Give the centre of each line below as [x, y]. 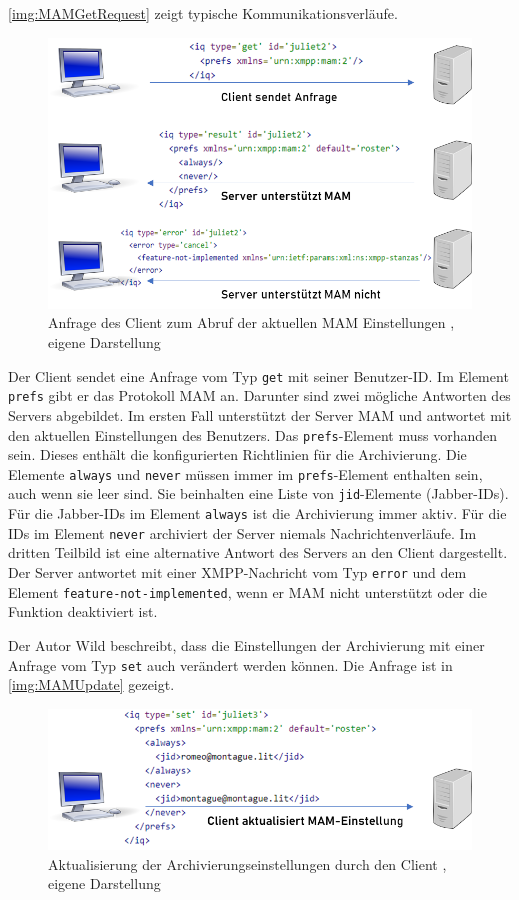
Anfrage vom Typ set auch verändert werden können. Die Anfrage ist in [230, 664]
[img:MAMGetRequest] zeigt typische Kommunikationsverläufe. [203, 13]
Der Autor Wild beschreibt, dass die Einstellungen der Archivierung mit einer [246, 644]
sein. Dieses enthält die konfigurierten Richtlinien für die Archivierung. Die [237, 454]
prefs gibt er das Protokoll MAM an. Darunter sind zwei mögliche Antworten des [259, 395]
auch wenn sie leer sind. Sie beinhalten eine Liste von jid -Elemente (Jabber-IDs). [258, 493]
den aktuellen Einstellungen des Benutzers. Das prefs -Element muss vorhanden [253, 434]
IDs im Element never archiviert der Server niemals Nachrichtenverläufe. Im [242, 532]
